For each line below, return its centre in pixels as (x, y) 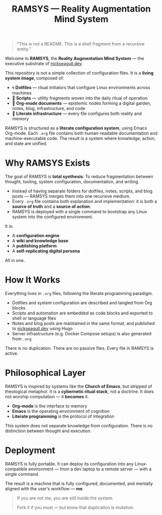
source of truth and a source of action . (51, 206)
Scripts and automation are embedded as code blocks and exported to (82, 313)
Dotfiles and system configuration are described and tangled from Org (82, 303)
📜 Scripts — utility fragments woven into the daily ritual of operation (80, 98)
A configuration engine (36, 235)
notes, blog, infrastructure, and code (49, 109)
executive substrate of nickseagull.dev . (44, 63)
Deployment (30, 450)
